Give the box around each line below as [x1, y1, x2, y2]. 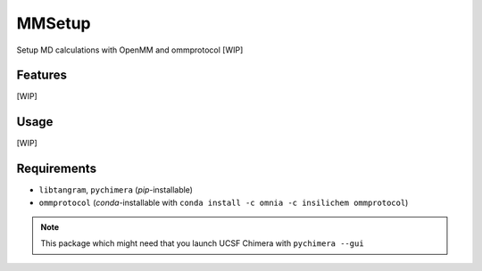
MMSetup [16, 13, 91, 33]
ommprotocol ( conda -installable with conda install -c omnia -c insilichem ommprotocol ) [38, 197, 409, 208]
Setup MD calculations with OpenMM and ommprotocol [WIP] [16, 45, 244, 55]
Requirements [16, 161, 97, 177]
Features [16, 68, 67, 83]
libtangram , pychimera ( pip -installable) [38, 185, 194, 195]
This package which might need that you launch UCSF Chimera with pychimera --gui [40, 238, 365, 249]
